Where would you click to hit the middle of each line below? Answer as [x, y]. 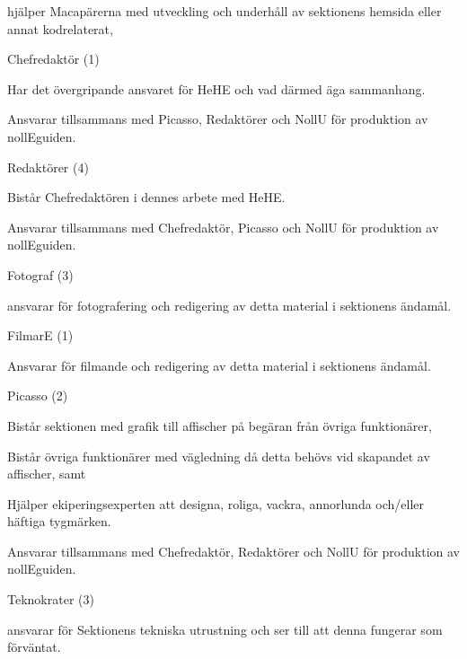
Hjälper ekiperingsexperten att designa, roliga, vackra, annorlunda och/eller [216, 503]
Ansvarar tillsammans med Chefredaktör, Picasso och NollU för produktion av [223, 227]
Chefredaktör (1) [53, 59]
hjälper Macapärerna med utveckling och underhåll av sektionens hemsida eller [225, 11]
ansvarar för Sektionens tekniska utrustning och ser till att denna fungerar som [225, 629]
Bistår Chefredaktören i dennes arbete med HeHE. [146, 197]
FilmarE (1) [40, 335]
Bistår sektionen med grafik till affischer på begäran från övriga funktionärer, [220, 425]
